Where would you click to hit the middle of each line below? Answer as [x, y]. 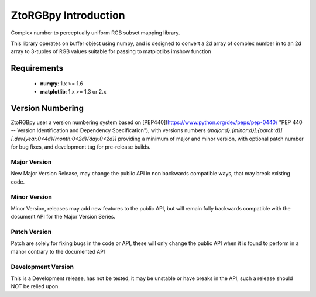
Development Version [42, 267]
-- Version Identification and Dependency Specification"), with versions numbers [108, 130]
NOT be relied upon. [35, 286]
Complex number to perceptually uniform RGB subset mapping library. [96, 33]
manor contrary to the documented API [58, 251]
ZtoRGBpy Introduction [68, 15]
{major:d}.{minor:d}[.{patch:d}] [245, 130]
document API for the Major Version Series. [63, 217]
